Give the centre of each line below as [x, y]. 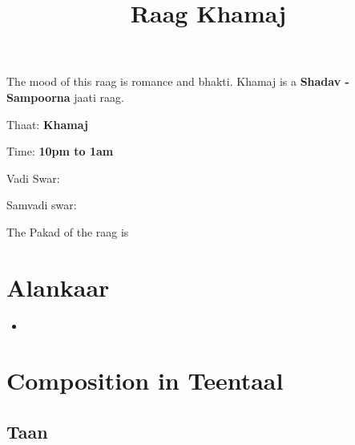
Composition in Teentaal [145, 380]
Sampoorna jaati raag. [65, 97]
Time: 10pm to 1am [60, 151]
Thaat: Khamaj [47, 124]
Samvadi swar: [42, 205]
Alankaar [58, 287]
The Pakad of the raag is [68, 231]
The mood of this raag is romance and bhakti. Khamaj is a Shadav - [178, 81]
